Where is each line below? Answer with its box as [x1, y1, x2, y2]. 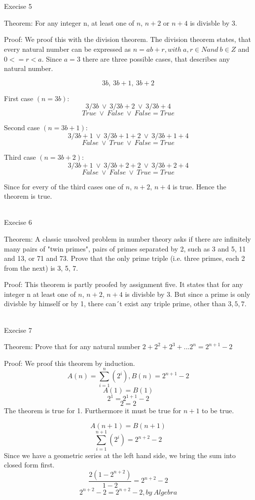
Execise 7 [4, 324, 32, 335]
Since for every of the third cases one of [4, 181, 124, 191]
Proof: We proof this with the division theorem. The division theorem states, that [4, 34, 251, 44]
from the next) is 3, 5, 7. [4, 262, 78, 273]
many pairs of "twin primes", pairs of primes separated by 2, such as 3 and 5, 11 [4, 243, 246, 253]
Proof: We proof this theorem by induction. [4, 357, 135, 368]
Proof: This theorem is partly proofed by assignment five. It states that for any [4, 279, 243, 289]
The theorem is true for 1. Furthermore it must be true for [4, 405, 182, 416]
